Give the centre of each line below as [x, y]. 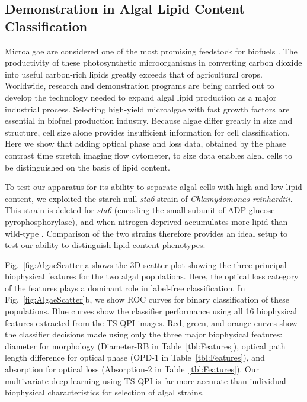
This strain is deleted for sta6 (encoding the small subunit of [115, 210]
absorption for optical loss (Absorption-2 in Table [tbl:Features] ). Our [132, 369]
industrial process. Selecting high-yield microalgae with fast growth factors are [147, 109]
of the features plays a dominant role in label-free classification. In [125, 287]
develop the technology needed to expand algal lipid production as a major [141, 97]
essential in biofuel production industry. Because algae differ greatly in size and [149, 120]
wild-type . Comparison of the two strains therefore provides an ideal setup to [146, 233]
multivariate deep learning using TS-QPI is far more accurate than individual [145, 380]
